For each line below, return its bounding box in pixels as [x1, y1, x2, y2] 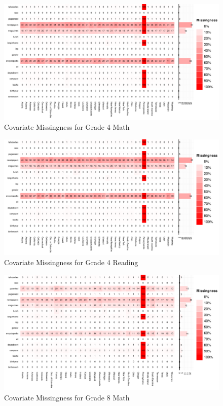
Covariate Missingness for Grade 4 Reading [4, 256, 138, 267]
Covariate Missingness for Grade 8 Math [4, 392, 130, 402]
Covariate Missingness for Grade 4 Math [4, 122, 130, 132]
